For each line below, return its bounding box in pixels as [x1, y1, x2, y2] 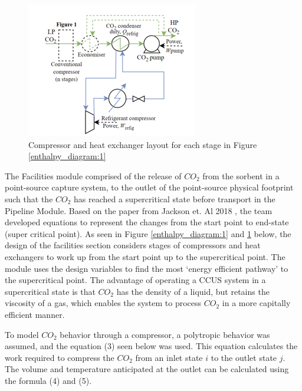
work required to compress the [5, 351, 114, 363]
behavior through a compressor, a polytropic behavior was [60, 328, 270, 340]
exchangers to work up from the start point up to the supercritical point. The [5, 250, 285, 262]
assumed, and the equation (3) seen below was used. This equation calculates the [5, 340, 298, 352]
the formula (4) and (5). [5, 374, 92, 386]
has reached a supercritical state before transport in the [74, 192, 275, 205]
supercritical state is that [5, 285, 96, 297]
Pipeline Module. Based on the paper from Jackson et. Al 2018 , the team [5, 204, 273, 216]
